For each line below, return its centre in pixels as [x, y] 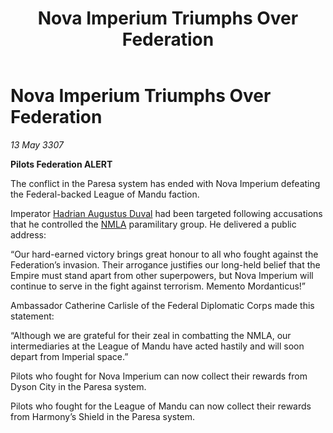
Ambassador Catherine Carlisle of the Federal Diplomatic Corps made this [162, 305]
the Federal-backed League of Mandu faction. [105, 194]
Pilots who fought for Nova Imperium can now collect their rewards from [159, 376]
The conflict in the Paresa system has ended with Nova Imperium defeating [165, 183]
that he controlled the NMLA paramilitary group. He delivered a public [153, 224]
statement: [32, 316]
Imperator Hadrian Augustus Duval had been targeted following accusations [166, 213]
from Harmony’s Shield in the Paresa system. [103, 416]
